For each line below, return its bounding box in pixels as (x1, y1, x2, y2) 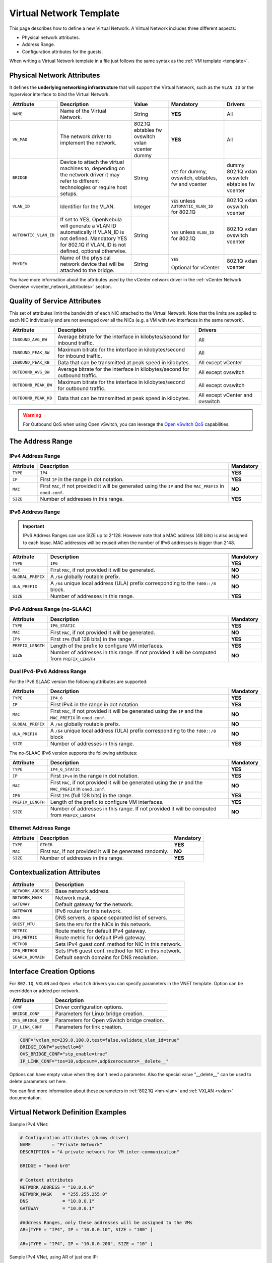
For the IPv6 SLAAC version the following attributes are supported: (9, 678, 148, 685)
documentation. (9, 1094, 42, 1101)
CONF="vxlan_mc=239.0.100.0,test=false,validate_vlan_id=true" (20, 1037, 180, 1043)
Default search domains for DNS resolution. (55, 954, 159, 961)
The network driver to (60, 133, 112, 140)
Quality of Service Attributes (9, 297, 101, 305)
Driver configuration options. (55, 1003, 123, 1010)
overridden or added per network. (9, 988, 80, 994)
